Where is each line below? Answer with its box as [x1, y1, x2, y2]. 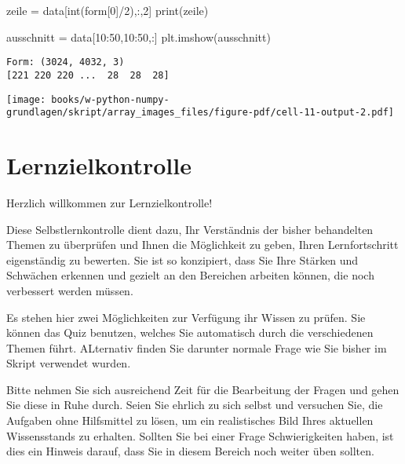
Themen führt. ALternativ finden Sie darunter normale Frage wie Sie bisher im [6, 339, 387, 356]
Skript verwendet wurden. [6, 355, 131, 371]
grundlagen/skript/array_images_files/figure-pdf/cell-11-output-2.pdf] [6, 107, 394, 119]
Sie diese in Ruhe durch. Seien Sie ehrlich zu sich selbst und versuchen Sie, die [6, 396, 383, 413]
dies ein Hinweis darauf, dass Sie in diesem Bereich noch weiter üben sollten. [6, 443, 374, 459]
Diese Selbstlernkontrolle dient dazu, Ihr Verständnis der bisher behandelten [6, 221, 374, 237]
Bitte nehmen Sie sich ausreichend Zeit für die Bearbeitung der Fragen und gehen [6, 381, 400, 397]
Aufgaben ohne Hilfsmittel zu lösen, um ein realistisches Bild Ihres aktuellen [6, 412, 374, 429]
